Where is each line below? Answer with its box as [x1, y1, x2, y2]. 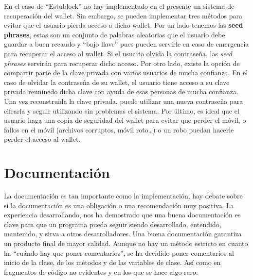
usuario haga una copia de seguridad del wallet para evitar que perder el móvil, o [4, 115, 246, 125]
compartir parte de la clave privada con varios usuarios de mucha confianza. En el [4, 67, 248, 78]
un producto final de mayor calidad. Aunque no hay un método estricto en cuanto [4, 238, 248, 248]
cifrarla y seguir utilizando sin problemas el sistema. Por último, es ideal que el [4, 105, 239, 115]
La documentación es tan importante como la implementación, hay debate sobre [4, 191, 243, 201]
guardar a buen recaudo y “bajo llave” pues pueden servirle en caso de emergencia [4, 39, 249, 49]
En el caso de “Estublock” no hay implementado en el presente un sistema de [4, 1, 235, 11]
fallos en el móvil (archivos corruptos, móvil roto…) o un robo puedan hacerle [4, 124, 234, 134]
